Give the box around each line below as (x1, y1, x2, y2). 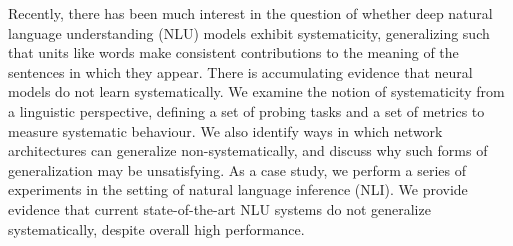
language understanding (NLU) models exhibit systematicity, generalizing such (8, 22, 490, 43)
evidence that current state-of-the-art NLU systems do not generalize (8, 198, 431, 219)
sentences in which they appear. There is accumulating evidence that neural (8, 61, 473, 82)
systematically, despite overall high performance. (8, 218, 305, 239)
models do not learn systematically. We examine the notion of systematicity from (8, 81, 505, 102)
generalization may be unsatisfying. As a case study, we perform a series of (8, 159, 466, 180)
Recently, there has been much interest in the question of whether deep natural (8, 3, 493, 23)
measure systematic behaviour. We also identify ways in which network (8, 120, 443, 141)
